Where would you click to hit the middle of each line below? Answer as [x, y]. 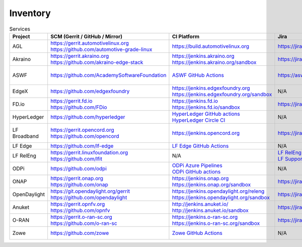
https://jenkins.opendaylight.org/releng [218, 191]
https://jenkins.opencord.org [206, 133]
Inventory [30, 13]
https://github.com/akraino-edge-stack [97, 62]
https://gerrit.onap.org [77, 178]
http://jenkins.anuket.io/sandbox [210, 210]
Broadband [25, 136]
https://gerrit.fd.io [71, 101]
